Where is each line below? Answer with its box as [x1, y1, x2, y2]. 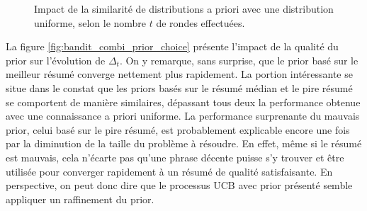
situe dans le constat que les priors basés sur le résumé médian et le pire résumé [6, 80, 353, 95]
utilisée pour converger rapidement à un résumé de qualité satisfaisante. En [6, 164, 333, 178]
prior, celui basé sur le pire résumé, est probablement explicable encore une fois [6, 122, 350, 137]
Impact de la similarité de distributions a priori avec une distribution [34, 1, 334, 16]
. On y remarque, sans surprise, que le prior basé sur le [119, 52, 358, 67]
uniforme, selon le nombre [34, 15, 147, 30]
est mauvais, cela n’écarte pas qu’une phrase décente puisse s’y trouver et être [6, 149, 344, 164]
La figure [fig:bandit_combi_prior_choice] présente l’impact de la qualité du [6, 39, 339, 54]
